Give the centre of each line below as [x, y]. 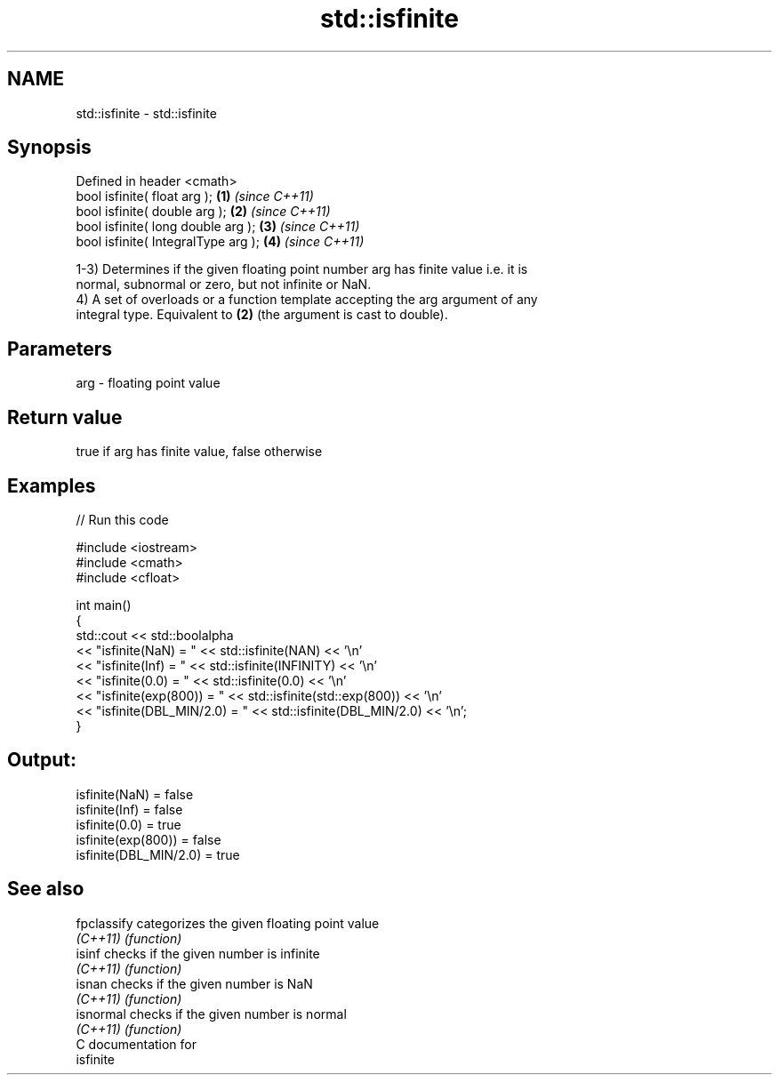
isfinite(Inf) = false [129, 809]
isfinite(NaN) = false [135, 794]
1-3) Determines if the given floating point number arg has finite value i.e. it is [302, 269]
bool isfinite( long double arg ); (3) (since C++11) [218, 227]
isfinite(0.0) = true [128, 824]
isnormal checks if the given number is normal [211, 1014]
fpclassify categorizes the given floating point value [228, 923]
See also [46, 889]
